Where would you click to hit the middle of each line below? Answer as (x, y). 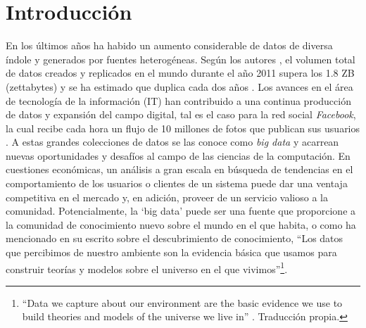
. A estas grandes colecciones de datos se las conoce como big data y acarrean (172, 142)
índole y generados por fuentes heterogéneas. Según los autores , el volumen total (181, 59)
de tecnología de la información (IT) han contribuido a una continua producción (178, 100)
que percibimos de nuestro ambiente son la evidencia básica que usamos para (171, 252)
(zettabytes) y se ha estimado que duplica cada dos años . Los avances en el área (179, 86)
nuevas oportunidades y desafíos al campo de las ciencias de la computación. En (178, 155)
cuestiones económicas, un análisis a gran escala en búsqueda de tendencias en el (179, 169)
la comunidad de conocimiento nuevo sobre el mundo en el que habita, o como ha (181, 224)
